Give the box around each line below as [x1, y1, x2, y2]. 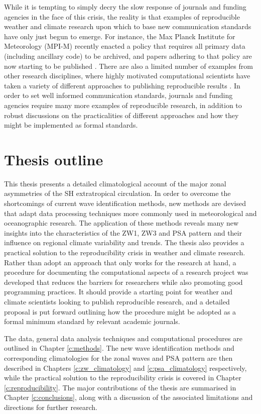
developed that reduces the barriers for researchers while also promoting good [4, 276, 243, 287]
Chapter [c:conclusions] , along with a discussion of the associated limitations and [4, 392, 253, 402]
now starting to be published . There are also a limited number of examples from [4, 60, 253, 71]
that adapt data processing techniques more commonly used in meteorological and [4, 208, 257, 218]
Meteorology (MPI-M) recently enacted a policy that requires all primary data [4, 41, 245, 51]
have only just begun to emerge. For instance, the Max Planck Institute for [4, 31, 235, 41]
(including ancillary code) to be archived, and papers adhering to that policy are [4, 50, 252, 61]
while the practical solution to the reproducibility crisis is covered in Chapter [4, 372, 241, 383]
